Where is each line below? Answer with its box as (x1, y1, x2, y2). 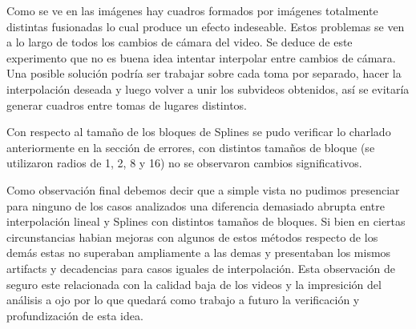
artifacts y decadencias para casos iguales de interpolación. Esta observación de (6, 259, 396, 276)
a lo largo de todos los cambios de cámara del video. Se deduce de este (6, 34, 353, 50)
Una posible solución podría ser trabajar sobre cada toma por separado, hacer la (6, 65, 402, 82)
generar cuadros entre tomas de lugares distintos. (6, 96, 248, 113)
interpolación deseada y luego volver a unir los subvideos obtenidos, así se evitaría (6, 80, 410, 97)
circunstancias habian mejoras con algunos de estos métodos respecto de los (6, 228, 378, 245)
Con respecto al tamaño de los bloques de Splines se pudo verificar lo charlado (6, 123, 391, 140)
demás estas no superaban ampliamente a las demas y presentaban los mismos (6, 244, 391, 261)
